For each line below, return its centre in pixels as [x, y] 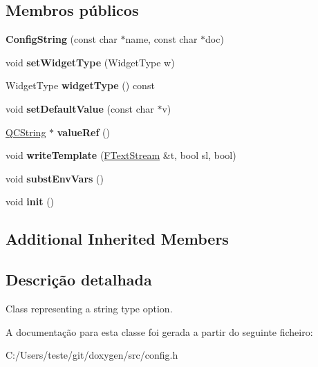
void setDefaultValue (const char [80, 108]
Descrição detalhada [79, 280]
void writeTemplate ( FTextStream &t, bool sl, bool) [121, 155]
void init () [30, 201]
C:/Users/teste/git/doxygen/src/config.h [92, 355]
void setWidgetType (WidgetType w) [90, 62]
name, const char [161, 39]
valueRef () [83, 132]
